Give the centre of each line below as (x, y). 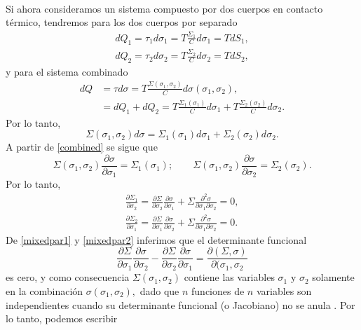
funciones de (218, 290)
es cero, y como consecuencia (68, 277)
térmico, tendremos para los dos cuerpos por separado (122, 22)
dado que (159, 290)
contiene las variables (229, 277)
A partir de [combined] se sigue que (82, 147)
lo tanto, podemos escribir (62, 318)
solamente (333, 277)
